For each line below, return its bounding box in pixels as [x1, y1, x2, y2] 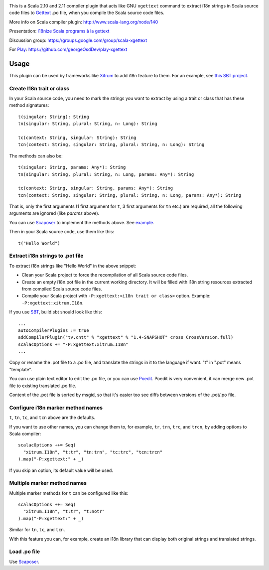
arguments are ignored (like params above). [9, 210, 100, 216]
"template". [9, 366, 32, 372]
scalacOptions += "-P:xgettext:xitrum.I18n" [18, 341, 129, 347]
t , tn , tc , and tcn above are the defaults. [9, 415, 96, 421]
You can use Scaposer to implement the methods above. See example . [9, 219, 154, 225]
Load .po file [9, 548, 40, 555]
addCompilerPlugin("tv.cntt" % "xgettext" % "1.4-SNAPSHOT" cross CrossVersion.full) [18, 334, 234, 340]
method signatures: [9, 102, 49, 108]
